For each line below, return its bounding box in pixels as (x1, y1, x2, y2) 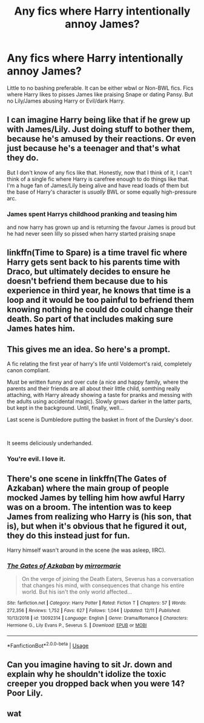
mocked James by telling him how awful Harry (7, 492, 185, 503)
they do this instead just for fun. (7, 530, 131, 541)
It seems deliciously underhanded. (7, 440, 93, 447)
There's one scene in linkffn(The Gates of (7, 474, 167, 484)
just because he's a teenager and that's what (7, 143, 180, 154)
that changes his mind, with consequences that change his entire (21, 582, 185, 589)
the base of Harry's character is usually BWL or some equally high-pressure (7, 188, 197, 195)
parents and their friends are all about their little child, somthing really (7, 385, 180, 392)
